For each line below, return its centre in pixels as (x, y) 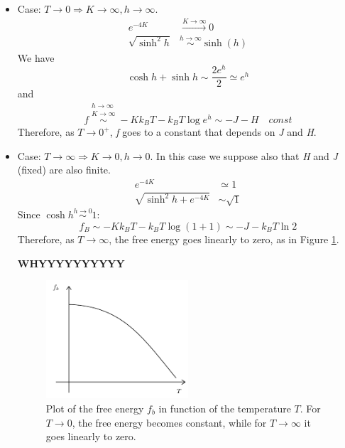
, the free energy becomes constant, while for (169, 422)
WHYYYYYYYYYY (71, 263)
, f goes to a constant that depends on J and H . (213, 132)
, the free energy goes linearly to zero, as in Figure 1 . (224, 239)
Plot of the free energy (95, 409)
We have (36, 57)
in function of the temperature (225, 409)
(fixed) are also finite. (64, 170)
